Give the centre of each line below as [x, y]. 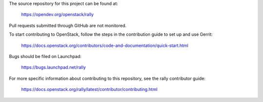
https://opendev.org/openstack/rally [57, 15]
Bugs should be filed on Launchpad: [45, 56]
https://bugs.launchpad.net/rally [54, 67]
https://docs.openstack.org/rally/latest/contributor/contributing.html [89, 89]
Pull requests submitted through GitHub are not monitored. [68, 25]
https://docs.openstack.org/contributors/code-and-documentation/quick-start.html [105, 45]
